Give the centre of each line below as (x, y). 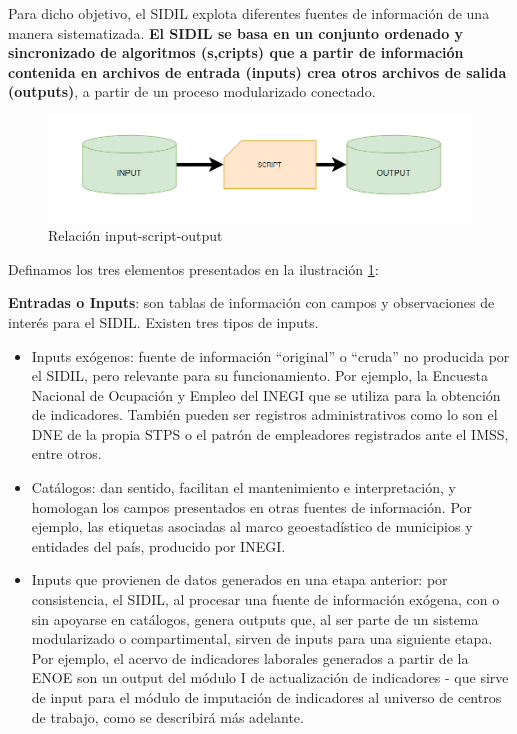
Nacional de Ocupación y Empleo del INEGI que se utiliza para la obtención (266, 394)
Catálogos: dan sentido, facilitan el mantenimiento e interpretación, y (243, 487)
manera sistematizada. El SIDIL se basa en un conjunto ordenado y (236, 32)
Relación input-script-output (135, 235)
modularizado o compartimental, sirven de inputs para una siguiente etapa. (262, 638)
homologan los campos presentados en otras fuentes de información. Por (252, 506)
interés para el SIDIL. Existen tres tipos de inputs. (163, 321)
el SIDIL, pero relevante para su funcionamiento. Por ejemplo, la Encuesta (259, 375)
